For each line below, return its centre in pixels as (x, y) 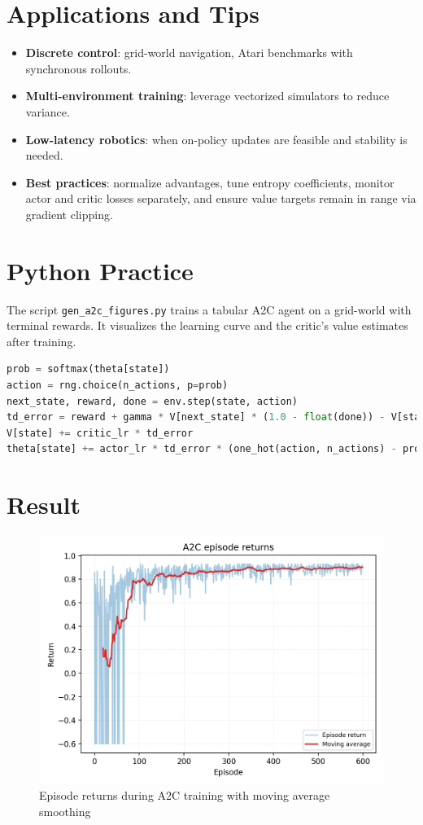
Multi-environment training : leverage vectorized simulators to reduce (207, 96)
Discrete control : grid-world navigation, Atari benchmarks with (189, 53)
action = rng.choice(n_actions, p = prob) (118, 386)
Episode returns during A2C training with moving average (185, 795)
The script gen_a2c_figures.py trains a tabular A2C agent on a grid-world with (209, 309)
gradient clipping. (69, 214)
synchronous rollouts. (78, 68)
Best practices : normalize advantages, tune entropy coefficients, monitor (210, 182)
